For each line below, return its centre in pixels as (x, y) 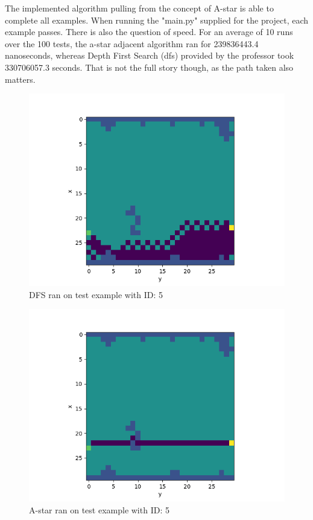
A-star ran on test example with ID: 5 (99, 509)
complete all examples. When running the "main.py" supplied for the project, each (157, 20)
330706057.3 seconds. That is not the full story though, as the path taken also (149, 67)
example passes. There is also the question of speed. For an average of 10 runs (149, 32)
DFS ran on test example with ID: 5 (96, 294)
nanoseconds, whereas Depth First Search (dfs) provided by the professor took (150, 55)
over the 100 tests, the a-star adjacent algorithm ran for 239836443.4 (132, 43)
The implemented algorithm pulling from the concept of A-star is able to (139, 8)
